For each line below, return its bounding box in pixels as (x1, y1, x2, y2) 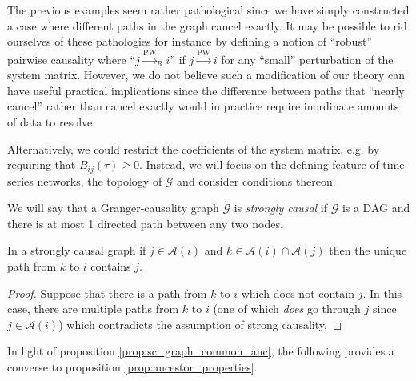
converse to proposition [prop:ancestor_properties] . (7, 358, 258, 375)
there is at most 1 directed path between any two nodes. (7, 215, 283, 231)
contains (90, 257, 131, 274)
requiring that (7, 156, 76, 173)
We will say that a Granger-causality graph (7, 199, 219, 216)
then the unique (329, 242, 407, 259)
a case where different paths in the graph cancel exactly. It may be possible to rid (7, 17, 407, 34)
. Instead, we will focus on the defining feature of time (139, 156, 405, 173)
